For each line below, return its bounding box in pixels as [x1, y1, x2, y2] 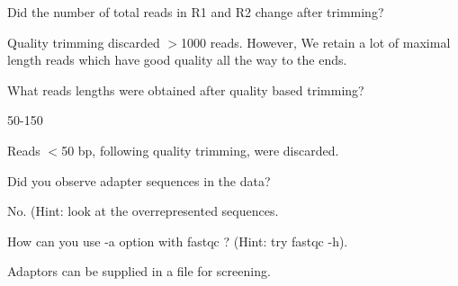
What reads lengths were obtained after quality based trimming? [7, 80, 364, 99]
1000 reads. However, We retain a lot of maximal [181, 32, 451, 51]
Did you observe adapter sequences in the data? [7, 171, 271, 190]
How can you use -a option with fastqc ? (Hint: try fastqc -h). [7, 231, 348, 250]
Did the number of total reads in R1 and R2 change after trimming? [7, 3, 384, 21]
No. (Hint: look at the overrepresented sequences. [7, 201, 279, 220]
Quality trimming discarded [7, 32, 160, 51]
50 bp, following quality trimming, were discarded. [61, 140, 339, 159]
